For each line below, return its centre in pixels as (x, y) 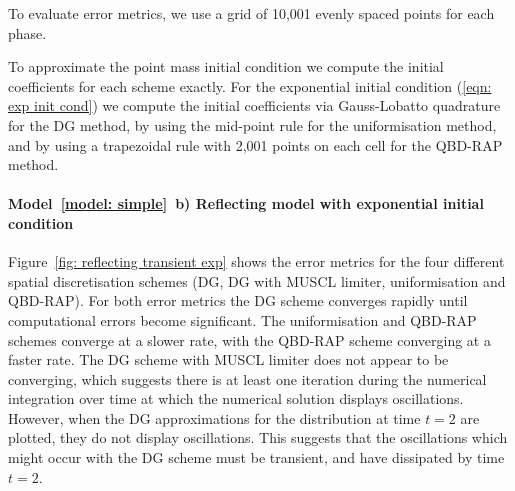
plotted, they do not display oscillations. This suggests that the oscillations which (258, 437)
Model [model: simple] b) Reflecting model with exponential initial (246, 203)
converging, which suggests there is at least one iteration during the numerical (247, 378)
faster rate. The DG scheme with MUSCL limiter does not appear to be (228, 359)
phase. (27, 32)
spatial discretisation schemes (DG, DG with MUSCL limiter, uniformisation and (257, 280)
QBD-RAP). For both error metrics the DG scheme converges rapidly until (238, 300)
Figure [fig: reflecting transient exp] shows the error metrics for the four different (256, 261)
